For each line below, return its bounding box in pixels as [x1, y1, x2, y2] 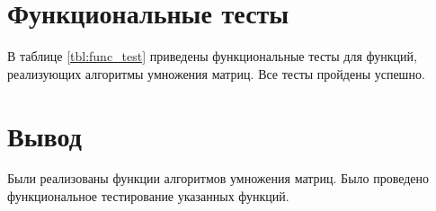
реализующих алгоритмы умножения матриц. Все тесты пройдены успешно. [7, 64, 425, 83]
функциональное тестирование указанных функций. [7, 187, 289, 206]
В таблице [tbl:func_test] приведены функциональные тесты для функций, [7, 47, 417, 66]
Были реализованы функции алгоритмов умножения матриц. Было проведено [7, 169, 430, 188]
